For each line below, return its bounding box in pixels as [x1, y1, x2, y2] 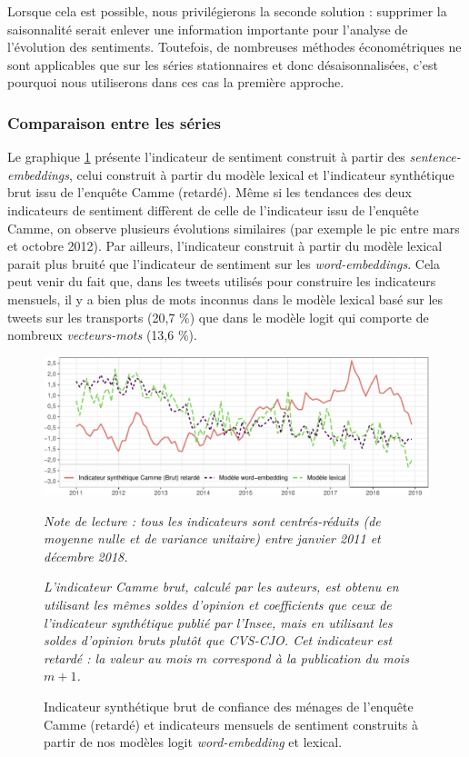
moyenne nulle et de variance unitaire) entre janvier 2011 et [44, 529, 381, 548]
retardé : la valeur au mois [44, 648, 192, 667]
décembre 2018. [44, 546, 128, 565]
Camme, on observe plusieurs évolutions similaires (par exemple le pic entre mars [7, 218, 460, 237]
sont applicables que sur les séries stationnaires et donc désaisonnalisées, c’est [7, 55, 438, 74]
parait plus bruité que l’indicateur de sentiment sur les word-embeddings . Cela [7, 254, 440, 273]
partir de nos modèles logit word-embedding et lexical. [44, 732, 343, 752]
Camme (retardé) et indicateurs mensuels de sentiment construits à [44, 714, 419, 733]
